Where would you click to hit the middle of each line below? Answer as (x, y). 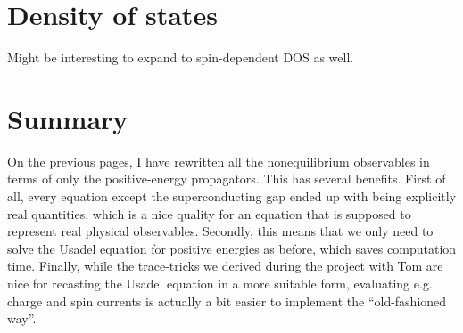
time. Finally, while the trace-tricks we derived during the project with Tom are (225, 266)
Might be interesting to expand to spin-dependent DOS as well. (181, 57)
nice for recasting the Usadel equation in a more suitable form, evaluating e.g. (220, 283)
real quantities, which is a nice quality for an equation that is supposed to (209, 213)
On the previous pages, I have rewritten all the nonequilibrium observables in (219, 161)
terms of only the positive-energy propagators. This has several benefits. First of (227, 179)
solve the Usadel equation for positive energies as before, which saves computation (232, 248)
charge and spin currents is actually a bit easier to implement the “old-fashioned (227, 301)
